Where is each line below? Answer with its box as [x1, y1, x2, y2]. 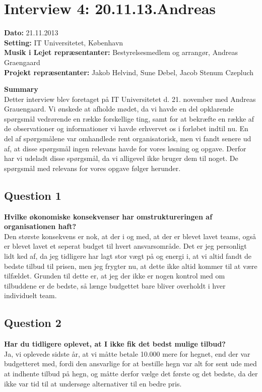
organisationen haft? [4, 221, 77, 232]
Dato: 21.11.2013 [4, 27, 58, 38]
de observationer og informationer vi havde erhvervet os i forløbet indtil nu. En [4, 123, 248, 134]
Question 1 [4, 187, 61, 203]
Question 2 [4, 315, 61, 330]
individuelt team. [4, 290, 57, 301]
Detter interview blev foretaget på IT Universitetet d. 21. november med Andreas [4, 93, 256, 104]
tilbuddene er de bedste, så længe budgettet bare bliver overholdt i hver [4, 280, 226, 291]
